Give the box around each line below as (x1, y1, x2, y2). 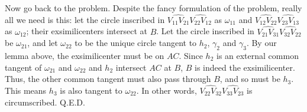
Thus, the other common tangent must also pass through (5, 73, 211, 85)
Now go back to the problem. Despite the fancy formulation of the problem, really (5, 2, 302, 14)
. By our (246, 37, 277, 49)
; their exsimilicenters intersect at (26, 25, 147, 37)
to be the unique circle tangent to (75, 37, 197, 49)
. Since (179, 50, 203, 62)
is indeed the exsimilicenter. (195, 61, 295, 73)
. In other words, (136, 84, 197, 97)
